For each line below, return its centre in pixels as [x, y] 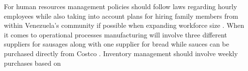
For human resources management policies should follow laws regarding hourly [121, 6]
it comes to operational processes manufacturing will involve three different [116, 34]
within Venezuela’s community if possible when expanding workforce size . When [124, 25]
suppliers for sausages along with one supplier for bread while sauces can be [116, 44]
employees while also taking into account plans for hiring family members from [121, 16]
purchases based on [33, 63]
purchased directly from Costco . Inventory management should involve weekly [121, 53]
